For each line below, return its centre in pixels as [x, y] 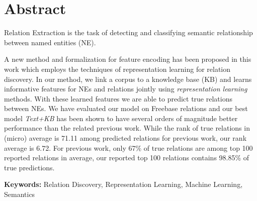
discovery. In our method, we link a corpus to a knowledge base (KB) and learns [128, 79]
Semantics [20, 194]
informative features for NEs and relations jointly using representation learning [126, 89]
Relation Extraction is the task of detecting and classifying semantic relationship [128, 32]
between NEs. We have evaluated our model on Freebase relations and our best [126, 108]
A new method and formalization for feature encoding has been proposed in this [128, 59]
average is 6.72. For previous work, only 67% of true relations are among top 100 [128, 147]
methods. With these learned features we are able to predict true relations [118, 98]
